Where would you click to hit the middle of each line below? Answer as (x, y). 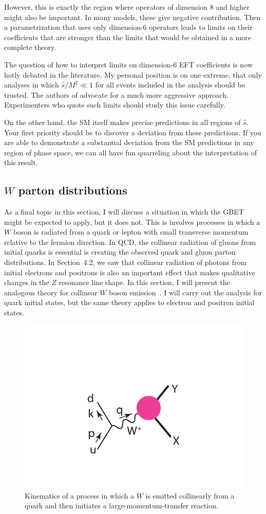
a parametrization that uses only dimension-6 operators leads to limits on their (128, 27)
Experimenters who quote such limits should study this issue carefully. (115, 105)
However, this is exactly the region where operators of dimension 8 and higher (127, 7)
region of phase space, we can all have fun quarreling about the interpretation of (130, 152)
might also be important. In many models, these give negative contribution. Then (132, 17)
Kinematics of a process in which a (79, 495)
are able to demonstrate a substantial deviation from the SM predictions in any (129, 142)
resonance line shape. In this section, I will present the (144, 282)
